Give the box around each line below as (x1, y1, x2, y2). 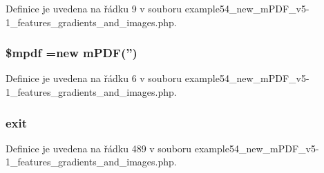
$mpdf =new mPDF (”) (6, 44, 137, 61)
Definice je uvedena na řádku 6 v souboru (6, 71, 182, 85)
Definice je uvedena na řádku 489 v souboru (6, 141, 192, 155)
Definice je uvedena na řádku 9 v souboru (6, 1, 182, 15)
